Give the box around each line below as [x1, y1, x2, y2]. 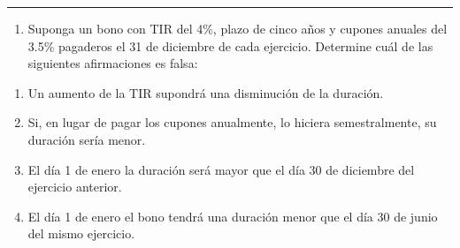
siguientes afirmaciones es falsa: [27, 54, 198, 72]
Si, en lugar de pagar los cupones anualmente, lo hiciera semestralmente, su [27, 113, 437, 132]
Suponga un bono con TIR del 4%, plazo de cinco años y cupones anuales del [27, 19, 448, 37]
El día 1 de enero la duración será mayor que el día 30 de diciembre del [27, 160, 415, 178]
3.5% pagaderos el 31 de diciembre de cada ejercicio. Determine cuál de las [27, 36, 433, 55]
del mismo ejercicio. [27, 224, 135, 243]
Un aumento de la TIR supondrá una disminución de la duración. [27, 83, 384, 101]
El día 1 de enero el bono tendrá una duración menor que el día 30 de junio [27, 207, 438, 225]
